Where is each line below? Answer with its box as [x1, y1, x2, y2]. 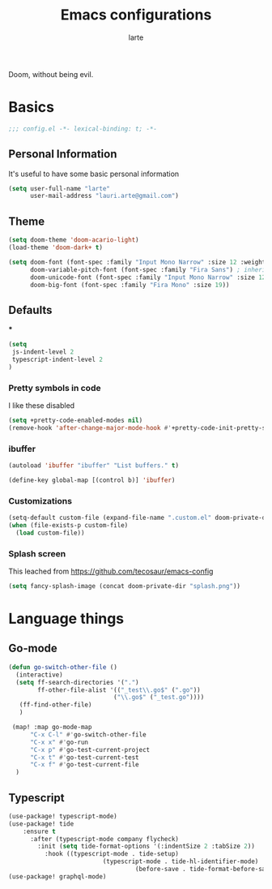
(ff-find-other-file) [19, 701, 92, 709]
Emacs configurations [60, 6, 212, 24]
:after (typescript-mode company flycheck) [29, 835, 180, 843]
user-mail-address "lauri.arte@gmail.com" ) [29, 192, 180, 200]
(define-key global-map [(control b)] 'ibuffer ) [8, 476, 176, 484]
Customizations [8, 495, 73, 506]
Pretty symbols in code [8, 382, 101, 393]
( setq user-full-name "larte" [8, 184, 111, 192]
